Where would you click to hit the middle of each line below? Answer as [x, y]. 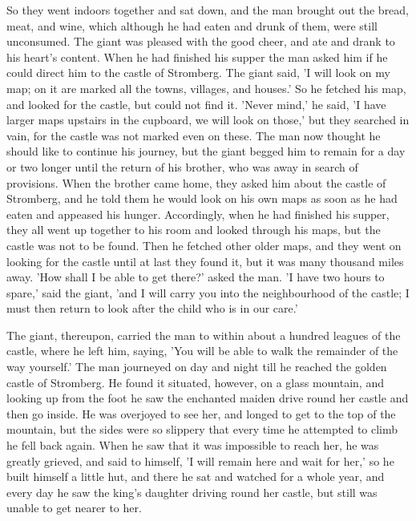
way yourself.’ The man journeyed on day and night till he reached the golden [197, 367]
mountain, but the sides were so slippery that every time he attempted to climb [202, 429]
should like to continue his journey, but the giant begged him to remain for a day [206, 151]
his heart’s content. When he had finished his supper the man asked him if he [197, 57]
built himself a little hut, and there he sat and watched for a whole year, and [196, 477]
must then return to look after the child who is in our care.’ [152, 308]
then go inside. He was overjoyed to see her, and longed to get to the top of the [201, 413]
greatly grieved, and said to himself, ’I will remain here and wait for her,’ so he [200, 460]
